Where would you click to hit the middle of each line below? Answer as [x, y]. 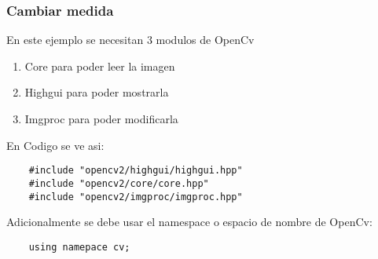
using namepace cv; [79, 247]
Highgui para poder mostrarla [97, 92]
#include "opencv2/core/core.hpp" [119, 183]
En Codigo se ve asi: [55, 145]
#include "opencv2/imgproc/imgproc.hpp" [136, 197]
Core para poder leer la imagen [100, 66]
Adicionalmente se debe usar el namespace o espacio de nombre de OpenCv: [189, 222]
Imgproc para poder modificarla [101, 119]
